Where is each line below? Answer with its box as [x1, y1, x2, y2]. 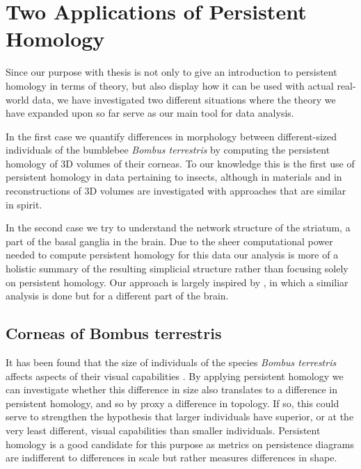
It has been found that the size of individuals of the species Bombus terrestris [6, 355, 337, 370]
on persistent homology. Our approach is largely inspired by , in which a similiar [6, 274, 348, 289]
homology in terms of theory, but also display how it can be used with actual [6, 78, 334, 92]
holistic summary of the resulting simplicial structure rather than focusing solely [6, 261, 348, 276]
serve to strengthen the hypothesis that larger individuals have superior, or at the [6, 409, 354, 424]
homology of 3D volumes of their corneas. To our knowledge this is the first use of [6, 156, 355, 170]
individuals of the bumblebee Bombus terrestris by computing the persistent [6, 142, 330, 157]
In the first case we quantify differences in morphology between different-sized [6, 129, 337, 143]
